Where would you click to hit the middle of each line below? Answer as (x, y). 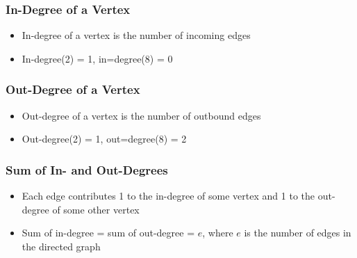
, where (218, 233)
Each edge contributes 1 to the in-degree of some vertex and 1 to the (168, 196)
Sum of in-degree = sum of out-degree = (108, 233)
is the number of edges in (298, 233)
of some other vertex (96, 209)
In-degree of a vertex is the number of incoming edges (136, 35)
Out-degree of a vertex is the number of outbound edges (141, 115)
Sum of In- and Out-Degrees (87, 169)
